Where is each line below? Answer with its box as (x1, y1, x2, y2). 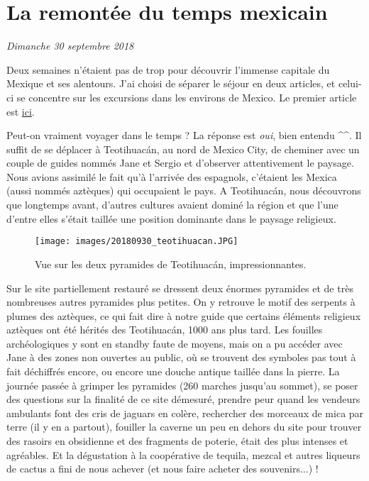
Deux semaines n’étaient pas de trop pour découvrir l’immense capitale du (6, 62, 330, 77)
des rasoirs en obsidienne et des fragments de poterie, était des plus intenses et (6, 433, 348, 448)
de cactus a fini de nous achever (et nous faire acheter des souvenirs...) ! (6, 461, 319, 476)
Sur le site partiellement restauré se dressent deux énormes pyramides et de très (6, 280, 353, 295)
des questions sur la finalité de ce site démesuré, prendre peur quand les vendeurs (6, 392, 360, 407)
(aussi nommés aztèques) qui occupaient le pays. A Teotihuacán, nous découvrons (6, 183, 361, 198)
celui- (338, 76, 362, 91)
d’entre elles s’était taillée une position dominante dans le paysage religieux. (6, 211, 336, 226)
